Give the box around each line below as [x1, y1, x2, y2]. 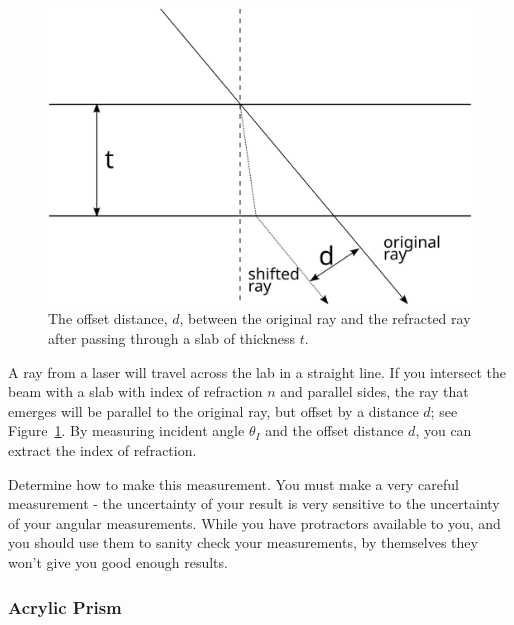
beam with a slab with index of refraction [8, 381, 263, 402]
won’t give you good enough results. [8, 552, 228, 572]
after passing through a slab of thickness [48, 328, 296, 349]
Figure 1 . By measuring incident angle [8, 420, 245, 441]
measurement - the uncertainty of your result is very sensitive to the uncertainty [8, 493, 500, 514]
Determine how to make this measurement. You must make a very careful [8, 473, 459, 494]
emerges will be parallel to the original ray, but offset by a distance [8, 400, 419, 421]
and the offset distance [265, 420, 404, 441]
